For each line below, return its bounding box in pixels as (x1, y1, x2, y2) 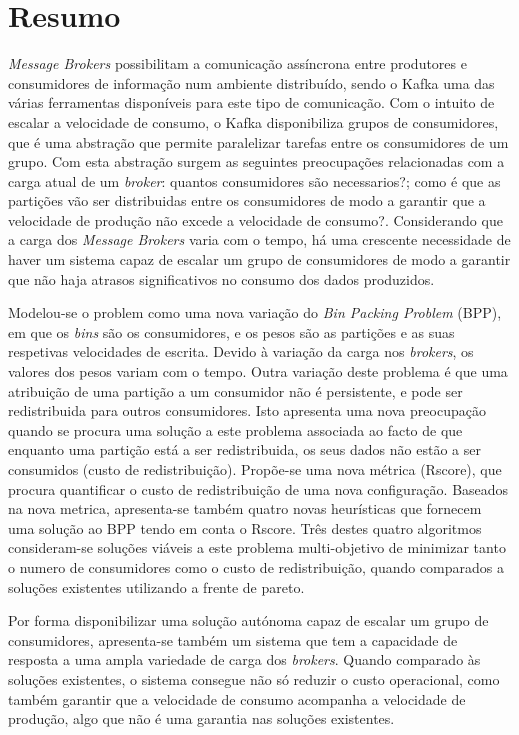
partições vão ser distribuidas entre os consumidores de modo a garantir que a (8, 190, 486, 211)
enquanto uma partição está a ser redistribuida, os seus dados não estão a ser (8, 439, 481, 460)
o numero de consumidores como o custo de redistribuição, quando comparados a (8, 556, 505, 577)
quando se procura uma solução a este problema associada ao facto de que (8, 419, 463, 440)
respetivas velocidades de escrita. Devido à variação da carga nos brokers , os (8, 341, 474, 362)
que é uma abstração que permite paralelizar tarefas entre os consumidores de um (8, 131, 509, 152)
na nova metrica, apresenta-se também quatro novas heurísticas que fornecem (8, 498, 482, 519)
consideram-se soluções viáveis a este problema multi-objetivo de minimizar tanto (8, 537, 506, 558)
